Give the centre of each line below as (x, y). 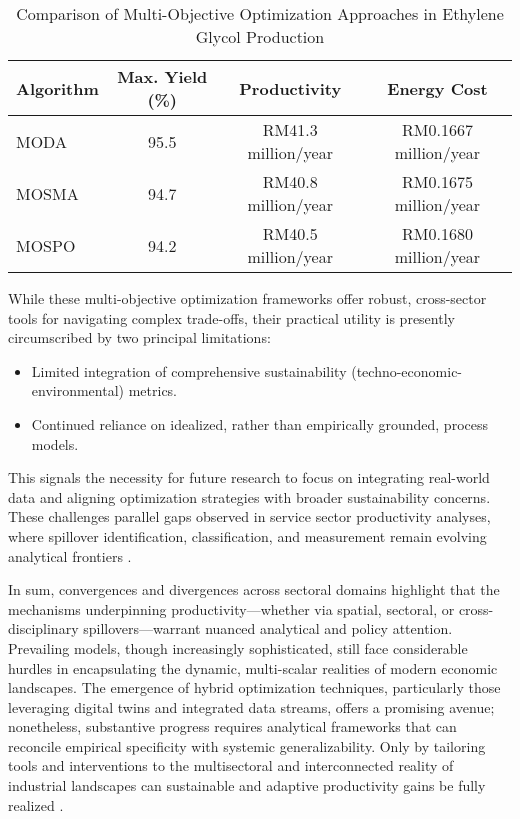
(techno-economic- (407, 370)
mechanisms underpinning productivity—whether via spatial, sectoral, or (231, 608)
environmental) (78, 390)
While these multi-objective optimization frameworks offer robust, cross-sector (247, 298)
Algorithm (57, 88)
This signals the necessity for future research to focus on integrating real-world (249, 477)
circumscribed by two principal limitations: (139, 337)
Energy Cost (437, 88)
